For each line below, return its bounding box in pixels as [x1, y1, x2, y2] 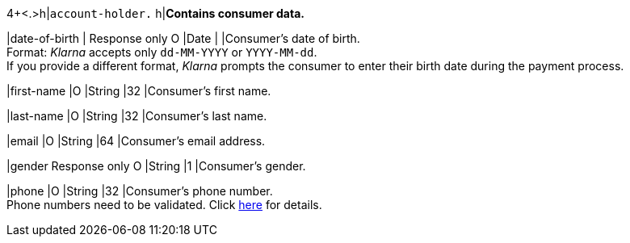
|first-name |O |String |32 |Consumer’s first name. [6, 84, 271, 98]
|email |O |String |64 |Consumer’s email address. [6, 134, 266, 148]
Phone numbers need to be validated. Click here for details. [6, 198, 322, 212]
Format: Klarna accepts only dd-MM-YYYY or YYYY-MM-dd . [6, 45, 317, 59]
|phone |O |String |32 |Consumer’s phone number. [6, 184, 273, 198]
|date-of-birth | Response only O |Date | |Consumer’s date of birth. [6, 31, 360, 45]
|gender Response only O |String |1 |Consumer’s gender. [6, 159, 306, 173]
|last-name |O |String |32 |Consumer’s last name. [6, 109, 267, 123]
